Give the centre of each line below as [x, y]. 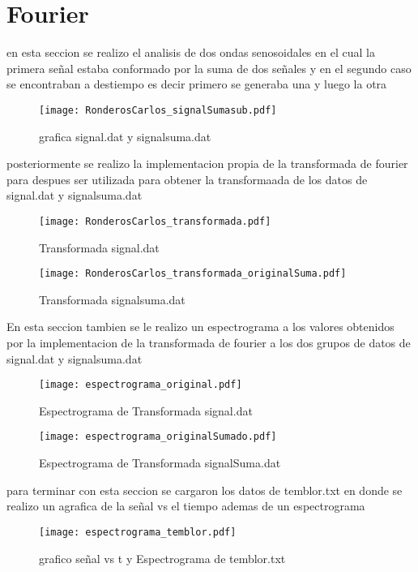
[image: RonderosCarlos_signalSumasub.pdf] [158, 110]
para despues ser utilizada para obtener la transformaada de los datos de [187, 179]
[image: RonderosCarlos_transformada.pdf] [155, 221]
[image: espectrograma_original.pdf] [141, 385]
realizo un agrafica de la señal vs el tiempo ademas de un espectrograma [186, 506]
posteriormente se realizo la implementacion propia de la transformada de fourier [207, 163]
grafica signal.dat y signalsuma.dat [125, 136]
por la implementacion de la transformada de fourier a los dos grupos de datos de [209, 343]
